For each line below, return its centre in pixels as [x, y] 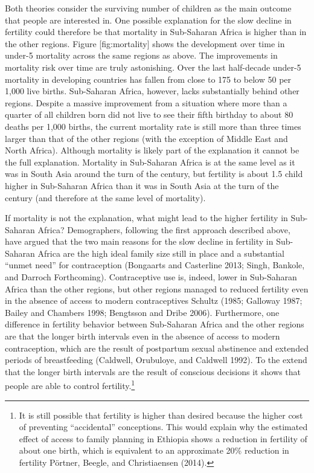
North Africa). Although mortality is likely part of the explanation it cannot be [152, 150]
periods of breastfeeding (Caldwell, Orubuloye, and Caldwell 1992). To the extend [156, 360]
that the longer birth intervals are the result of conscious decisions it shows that [153, 371]
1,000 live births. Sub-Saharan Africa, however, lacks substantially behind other [152, 91]
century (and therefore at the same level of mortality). [105, 197]
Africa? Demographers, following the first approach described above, [164, 229]
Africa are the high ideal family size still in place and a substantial [161, 253]
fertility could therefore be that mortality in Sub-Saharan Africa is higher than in [156, 32]
